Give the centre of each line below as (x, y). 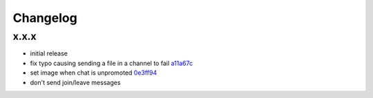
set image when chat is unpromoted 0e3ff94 (94, 73)
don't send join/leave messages (75, 82)
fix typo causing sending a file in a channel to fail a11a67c (112, 63)
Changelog (45, 18)
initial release (49, 53)
